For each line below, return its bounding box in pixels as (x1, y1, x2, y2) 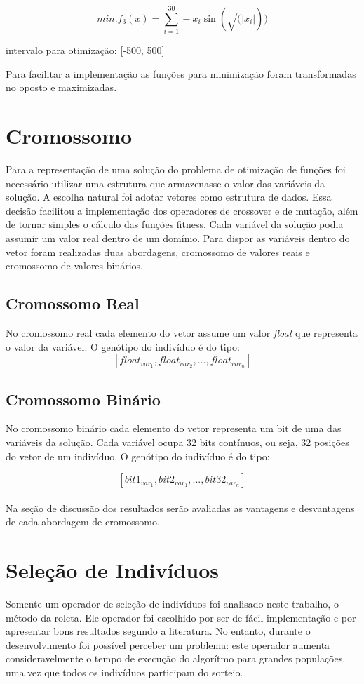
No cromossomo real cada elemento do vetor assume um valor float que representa (6, 325, 358, 340)
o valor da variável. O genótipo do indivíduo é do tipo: (6, 339, 240, 354)
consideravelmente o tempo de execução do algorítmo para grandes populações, (6, 651, 346, 666)
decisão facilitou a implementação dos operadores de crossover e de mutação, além (6, 203, 358, 217)
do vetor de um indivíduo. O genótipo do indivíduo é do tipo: (6, 448, 270, 463)
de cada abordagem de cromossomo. (6, 514, 160, 529)
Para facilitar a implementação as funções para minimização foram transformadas (6, 66, 356, 81)
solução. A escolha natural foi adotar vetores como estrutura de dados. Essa (6, 189, 332, 204)
